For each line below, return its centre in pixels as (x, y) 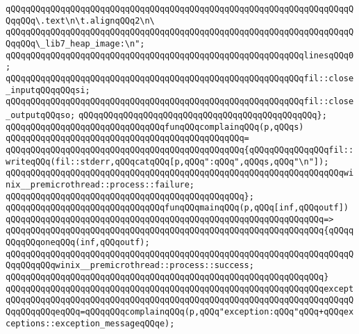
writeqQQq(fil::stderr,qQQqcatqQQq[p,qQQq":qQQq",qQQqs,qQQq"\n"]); (167, 161)
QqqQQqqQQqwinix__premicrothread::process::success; (130, 266)
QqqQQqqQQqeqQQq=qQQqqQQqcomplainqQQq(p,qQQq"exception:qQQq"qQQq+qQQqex (180, 312)
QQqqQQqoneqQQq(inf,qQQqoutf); (78, 243)
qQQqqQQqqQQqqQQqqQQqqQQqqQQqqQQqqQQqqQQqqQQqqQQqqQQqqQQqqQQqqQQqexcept (180, 289)
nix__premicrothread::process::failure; (100, 184)
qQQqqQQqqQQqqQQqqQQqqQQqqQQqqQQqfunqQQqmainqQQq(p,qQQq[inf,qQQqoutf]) (177, 208)
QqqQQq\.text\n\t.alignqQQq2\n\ (80, 20)
